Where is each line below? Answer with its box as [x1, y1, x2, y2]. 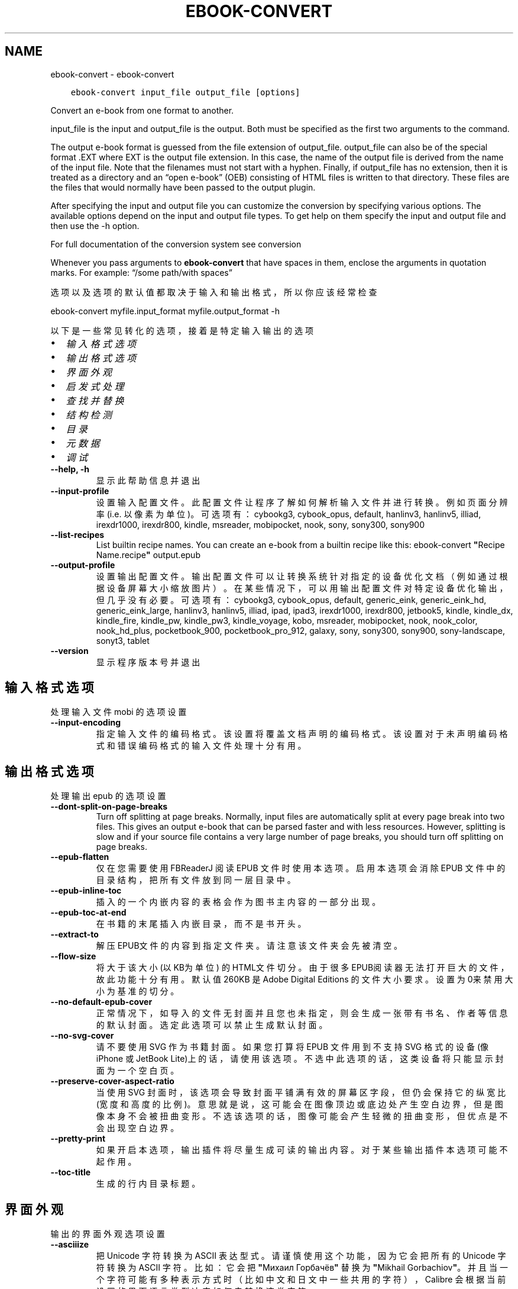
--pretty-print [50, 1133, 106, 1144]
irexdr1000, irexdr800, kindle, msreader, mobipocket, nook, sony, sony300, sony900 [96, 519, 425, 530]
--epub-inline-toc [50, 885, 122, 896]
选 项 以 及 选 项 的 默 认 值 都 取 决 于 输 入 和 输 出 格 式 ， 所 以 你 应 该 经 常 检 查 [50, 286, 377, 297]
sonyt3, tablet [96, 635, 150, 646]
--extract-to [50, 929, 99, 940]
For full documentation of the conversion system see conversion [50, 239, 302, 249]
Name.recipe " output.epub [96, 549, 200, 560]
